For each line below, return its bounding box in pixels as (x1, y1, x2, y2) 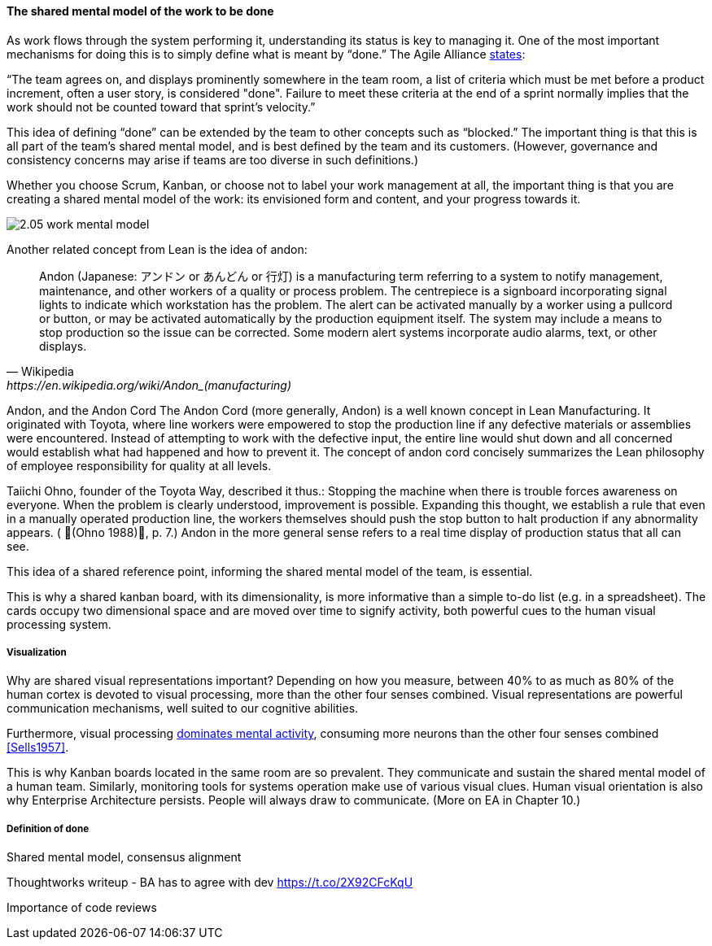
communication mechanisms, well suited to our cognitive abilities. (7, 701, 359, 716)
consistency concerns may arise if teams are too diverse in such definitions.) (7, 152, 418, 167)
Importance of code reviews (7, 900, 157, 915)
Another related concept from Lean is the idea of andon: (7, 242, 308, 256)
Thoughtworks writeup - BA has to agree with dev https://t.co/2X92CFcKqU (7, 875, 413, 890)
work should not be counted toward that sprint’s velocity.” (7, 99, 316, 114)
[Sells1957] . (7, 740, 69, 755)
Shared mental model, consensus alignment (7, 850, 242, 865)
